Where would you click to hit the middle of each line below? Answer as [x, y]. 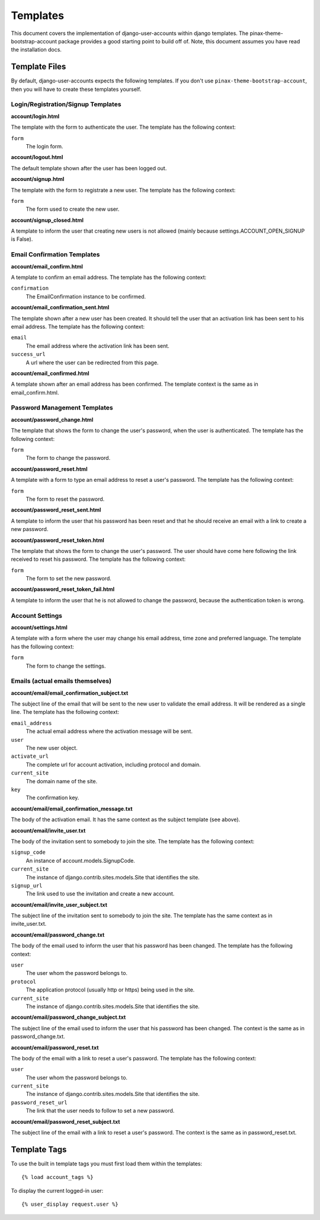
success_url [28, 354]
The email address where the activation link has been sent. [98, 346]
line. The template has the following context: [65, 712]
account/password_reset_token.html [58, 540]
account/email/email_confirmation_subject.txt [70, 693]
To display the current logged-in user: [57, 1190]
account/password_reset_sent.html [56, 510]
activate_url [30, 756]
